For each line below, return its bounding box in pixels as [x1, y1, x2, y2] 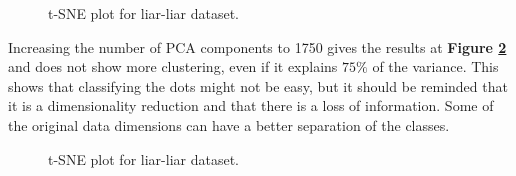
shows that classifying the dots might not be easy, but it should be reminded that [8, 75, 508, 96]
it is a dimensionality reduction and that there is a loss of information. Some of [8, 95, 494, 116]
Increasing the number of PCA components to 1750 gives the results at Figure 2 [8, 36, 507, 57]
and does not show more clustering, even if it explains [8, 56, 338, 77]
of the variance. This [372, 56, 499, 77]
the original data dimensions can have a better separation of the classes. [8, 114, 450, 135]
